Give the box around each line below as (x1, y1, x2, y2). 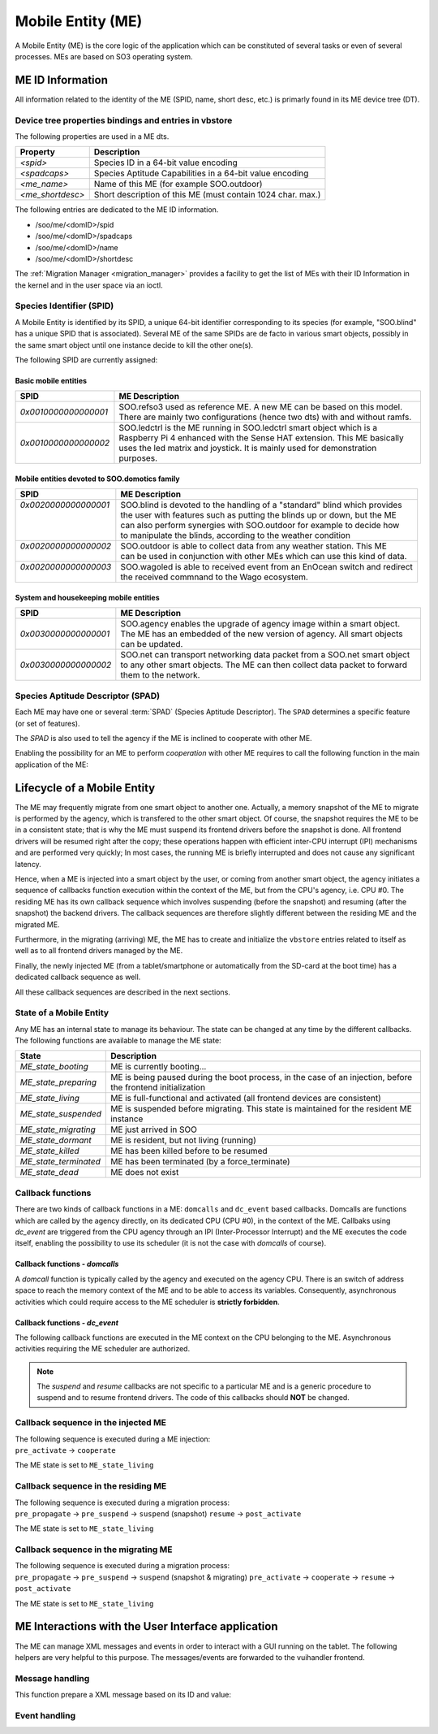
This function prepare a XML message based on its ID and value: (15, 1690, 231, 1700)
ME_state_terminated (19, 1156, 101, 1168)
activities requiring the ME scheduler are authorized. (15, 1344, 191, 1354)
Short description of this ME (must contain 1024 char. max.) (93, 189, 321, 201)
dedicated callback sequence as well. (15, 972, 141, 982)
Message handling (15, 1672, 90, 1684)
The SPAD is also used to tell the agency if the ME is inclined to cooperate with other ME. (15, 733, 312, 743)
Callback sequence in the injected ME (15, 1417, 166, 1428)
